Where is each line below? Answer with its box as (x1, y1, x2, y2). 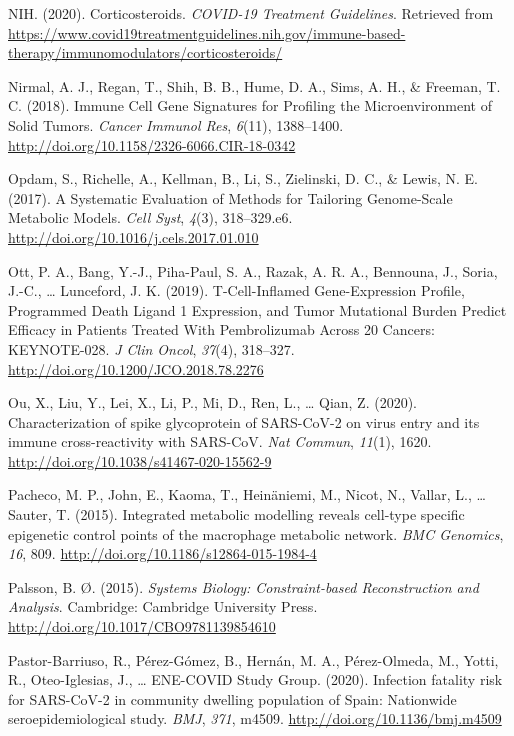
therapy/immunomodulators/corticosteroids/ (8, 42, 283, 63)
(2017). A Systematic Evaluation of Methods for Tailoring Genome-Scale (8, 187, 453, 208)
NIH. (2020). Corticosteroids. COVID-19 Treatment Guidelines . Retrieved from (8, 3, 494, 23)
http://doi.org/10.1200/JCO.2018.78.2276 (8, 358, 264, 379)
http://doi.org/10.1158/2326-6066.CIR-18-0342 (8, 134, 296, 155)
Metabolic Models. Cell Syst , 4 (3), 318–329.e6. (8, 207, 293, 228)
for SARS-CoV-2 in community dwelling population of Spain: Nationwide (8, 688, 457, 709)
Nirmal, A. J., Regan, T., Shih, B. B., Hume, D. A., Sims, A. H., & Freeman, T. (8, 75, 501, 96)
